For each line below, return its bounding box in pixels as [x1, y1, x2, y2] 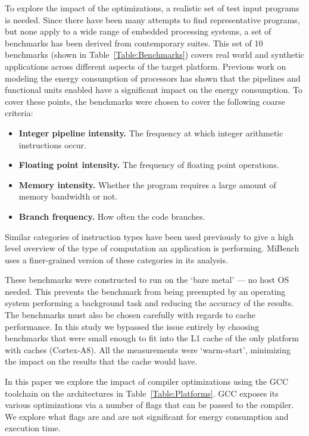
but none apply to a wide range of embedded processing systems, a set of [5, 25, 271, 38]
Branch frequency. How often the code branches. [18, 210, 205, 222]
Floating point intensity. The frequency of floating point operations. [18, 158, 279, 171]
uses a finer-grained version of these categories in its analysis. [5, 253, 228, 266]
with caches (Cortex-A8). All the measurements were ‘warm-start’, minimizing [5, 343, 291, 356]
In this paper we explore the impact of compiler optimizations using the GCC [5, 375, 289, 388]
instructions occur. [18, 138, 87, 151]
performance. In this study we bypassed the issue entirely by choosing [5, 320, 260, 332]
